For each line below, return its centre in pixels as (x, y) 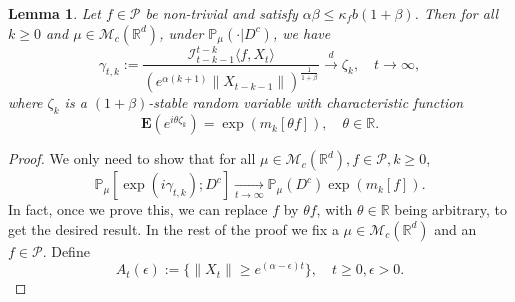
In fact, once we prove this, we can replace (138, 209)
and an (455, 228)
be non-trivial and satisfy (221, 13)
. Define (66, 250)
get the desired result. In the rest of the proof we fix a (173, 228)
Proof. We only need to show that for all (132, 158)
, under (181, 32)
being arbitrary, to (450, 209)
